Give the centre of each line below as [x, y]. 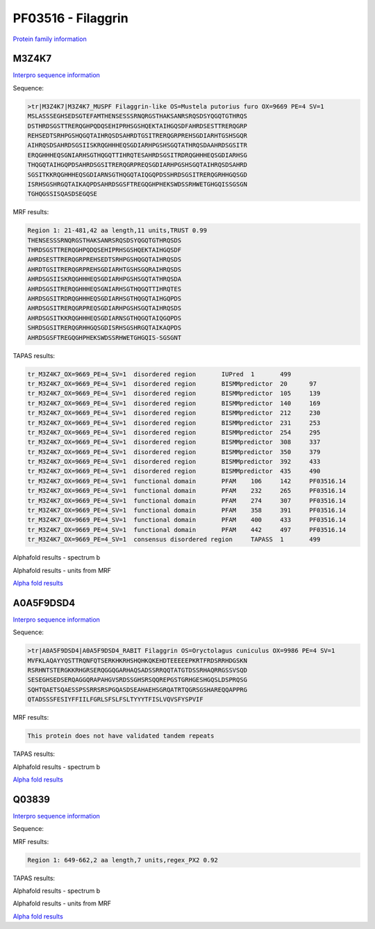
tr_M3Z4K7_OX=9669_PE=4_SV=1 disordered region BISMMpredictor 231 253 [174, 423]
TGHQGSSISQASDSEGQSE [62, 194]
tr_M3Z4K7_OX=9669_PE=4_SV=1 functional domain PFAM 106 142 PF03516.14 [187, 481]
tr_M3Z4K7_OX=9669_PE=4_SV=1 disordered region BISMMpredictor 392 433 [174, 462]
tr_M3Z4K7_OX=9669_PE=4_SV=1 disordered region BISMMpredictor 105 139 [174, 394]
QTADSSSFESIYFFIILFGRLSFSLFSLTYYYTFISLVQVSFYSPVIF [116, 700]
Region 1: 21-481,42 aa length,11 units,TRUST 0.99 [117, 231]
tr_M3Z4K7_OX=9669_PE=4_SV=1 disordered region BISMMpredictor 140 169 [174, 403]
